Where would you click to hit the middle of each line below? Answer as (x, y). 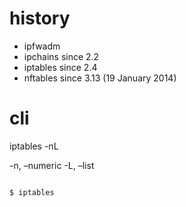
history (40, 18)
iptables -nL (34, 146)
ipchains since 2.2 (61, 56)
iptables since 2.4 (60, 67)
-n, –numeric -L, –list (52, 165)
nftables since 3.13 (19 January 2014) (100, 78)
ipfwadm (42, 46)
